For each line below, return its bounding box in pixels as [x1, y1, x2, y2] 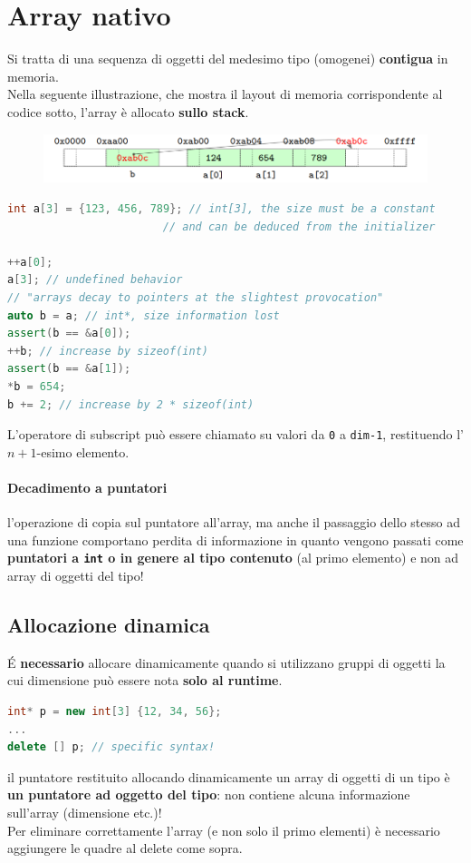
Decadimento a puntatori [7, 478, 168, 496]
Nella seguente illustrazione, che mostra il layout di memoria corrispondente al [7, 84, 443, 103]
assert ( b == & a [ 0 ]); [7, 327, 131, 340]
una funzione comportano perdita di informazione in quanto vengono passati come [7, 530, 464, 549]
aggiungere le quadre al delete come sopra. [7, 838, 243, 858]
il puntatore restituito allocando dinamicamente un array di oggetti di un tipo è [7, 767, 450, 786]
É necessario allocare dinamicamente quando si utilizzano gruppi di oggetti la [7, 652, 446, 672]
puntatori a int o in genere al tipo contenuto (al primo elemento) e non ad [7, 548, 459, 567]
